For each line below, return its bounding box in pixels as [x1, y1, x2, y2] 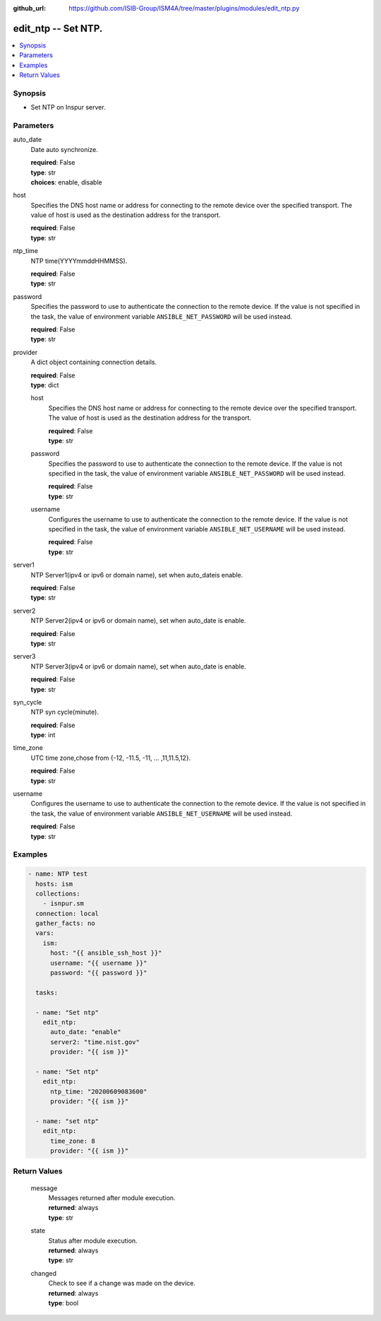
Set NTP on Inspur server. [30, 103, 106, 112]
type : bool [48, 1298, 79, 1307]
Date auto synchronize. [30, 145, 99, 153]
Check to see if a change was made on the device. [48, 1279, 196, 1288]
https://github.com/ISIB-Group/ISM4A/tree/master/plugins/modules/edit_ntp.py [68, 4, 300, 12]
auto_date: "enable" [50, 1028, 121, 1036]
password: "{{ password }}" [50, 969, 147, 977]
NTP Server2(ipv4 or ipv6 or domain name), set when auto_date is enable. [30, 616, 246, 625]
